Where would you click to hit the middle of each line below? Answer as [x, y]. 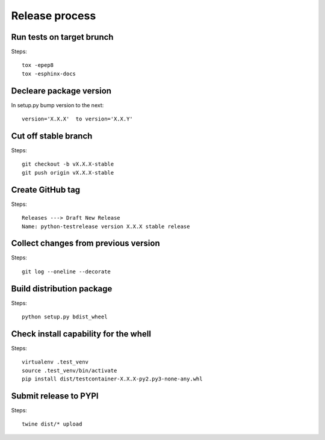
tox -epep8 [38, 65]
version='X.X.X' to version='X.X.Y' [78, 119]
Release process [54, 16]
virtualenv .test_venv [55, 362]
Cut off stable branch [52, 136]
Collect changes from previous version [86, 243]
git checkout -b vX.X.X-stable [68, 164]
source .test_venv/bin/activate [70, 370]
